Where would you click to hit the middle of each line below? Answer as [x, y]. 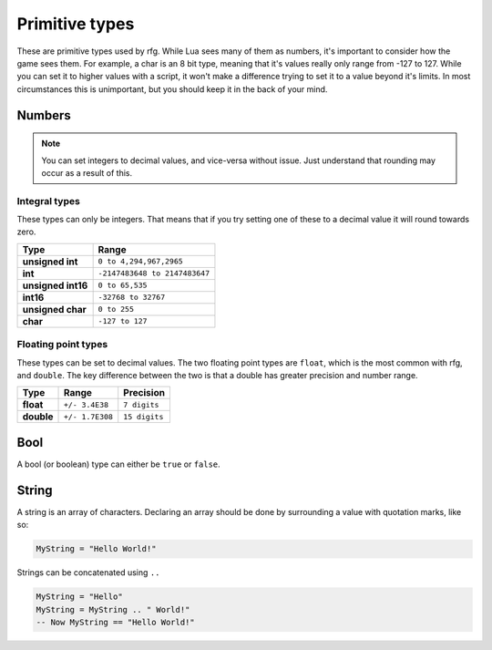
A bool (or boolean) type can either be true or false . [118, 464]
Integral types [49, 201]
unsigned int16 [55, 285]
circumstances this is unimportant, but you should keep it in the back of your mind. [172, 89]
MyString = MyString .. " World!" [113, 609]
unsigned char [54, 309]
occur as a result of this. [87, 172]
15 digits [143, 416]
